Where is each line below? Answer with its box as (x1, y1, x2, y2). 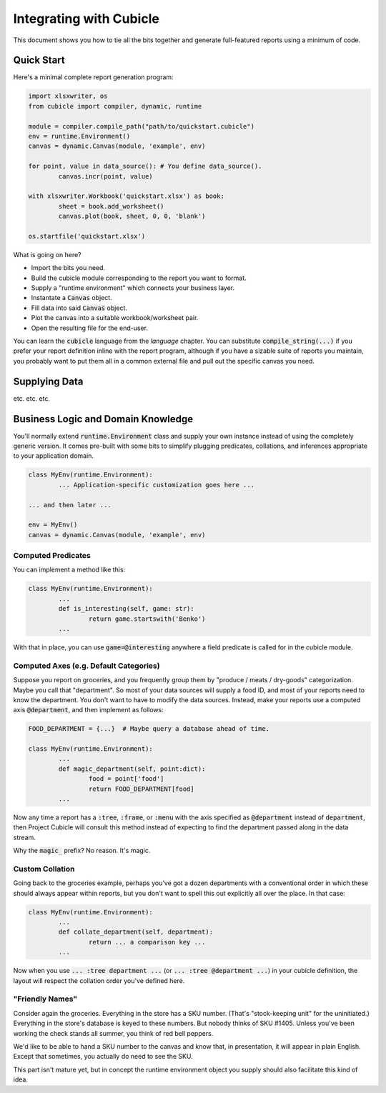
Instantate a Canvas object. (31, 294, 112, 302)
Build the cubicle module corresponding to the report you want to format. (31, 274, 247, 282)
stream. (13, 833, 36, 842)
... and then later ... (28, 501, 112, 509)
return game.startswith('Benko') (88, 614, 206, 623)
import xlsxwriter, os (28, 92, 108, 100)
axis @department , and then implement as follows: (13, 706, 164, 714)
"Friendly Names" (13, 994, 78, 1004)
